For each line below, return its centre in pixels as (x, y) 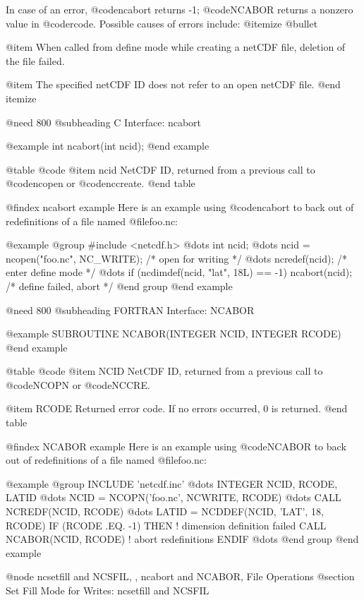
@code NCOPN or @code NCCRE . (78, 384)
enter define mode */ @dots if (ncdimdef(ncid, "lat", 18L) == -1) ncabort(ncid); (179, 272)
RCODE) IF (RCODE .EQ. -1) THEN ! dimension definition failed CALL (166, 525)
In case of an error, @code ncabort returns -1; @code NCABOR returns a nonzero (180, 9)
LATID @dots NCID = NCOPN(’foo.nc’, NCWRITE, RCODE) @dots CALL (174, 497)
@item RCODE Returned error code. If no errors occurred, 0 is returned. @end (177, 408)
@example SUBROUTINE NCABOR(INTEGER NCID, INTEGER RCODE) (174, 334)
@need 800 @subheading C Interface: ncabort (104, 122)
